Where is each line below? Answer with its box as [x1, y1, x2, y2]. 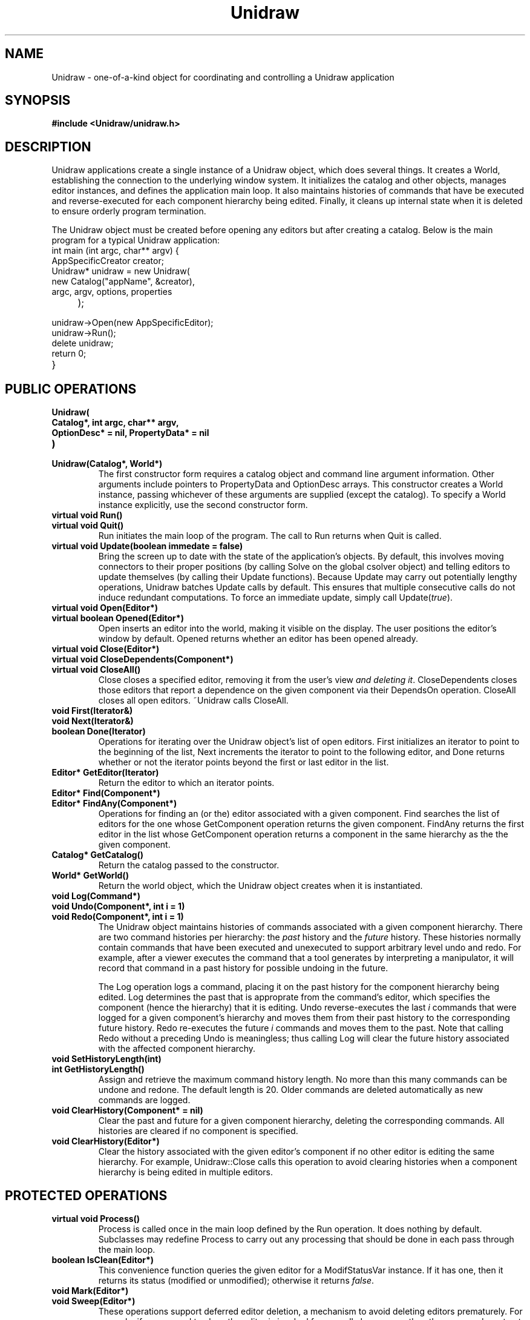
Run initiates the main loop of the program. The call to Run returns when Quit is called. [98, 530, 442, 541]
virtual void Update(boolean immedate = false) [51, 541, 243, 552]
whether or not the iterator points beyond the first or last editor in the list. [98, 757, 389, 768]
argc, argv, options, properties [51, 286, 172, 297]
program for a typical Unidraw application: [51, 235, 220, 246]
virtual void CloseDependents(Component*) [51, 654, 234, 665]
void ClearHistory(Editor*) [51, 1136, 160, 1147]
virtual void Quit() [51, 520, 124, 531]
